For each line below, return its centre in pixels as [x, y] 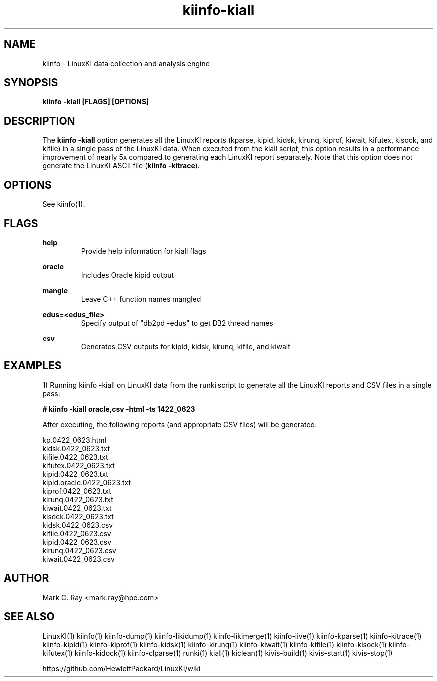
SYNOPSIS [31, 83]
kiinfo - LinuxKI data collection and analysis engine [126, 63]
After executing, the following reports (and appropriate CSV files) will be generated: [180, 424]
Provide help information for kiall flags [143, 251]
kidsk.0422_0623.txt [76, 448]
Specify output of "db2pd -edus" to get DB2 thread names [177, 323]
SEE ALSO [29, 617]
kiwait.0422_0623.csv [79, 559]
